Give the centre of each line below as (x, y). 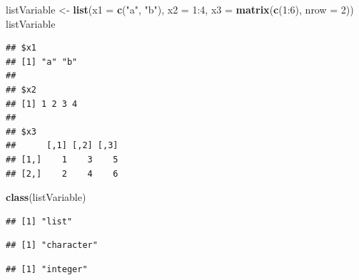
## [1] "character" (52, 245)
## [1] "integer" (47, 269)
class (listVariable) (46, 197)
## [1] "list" (39, 221)
